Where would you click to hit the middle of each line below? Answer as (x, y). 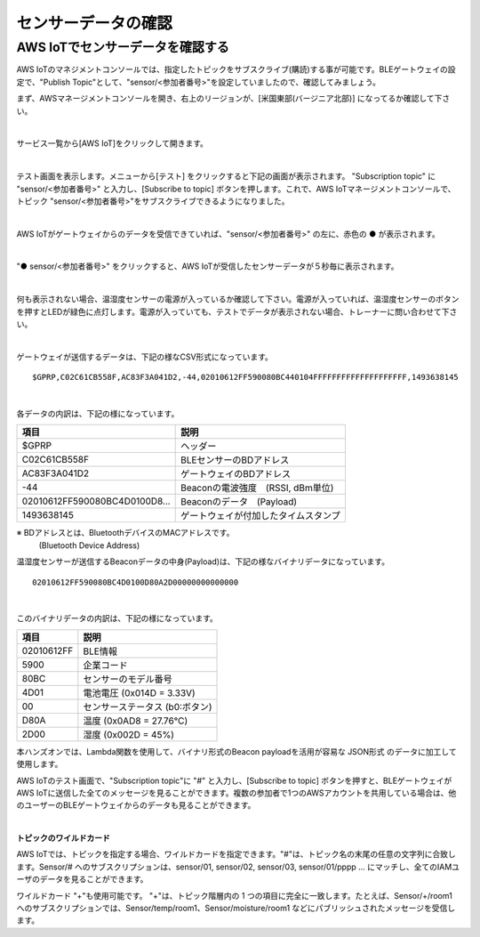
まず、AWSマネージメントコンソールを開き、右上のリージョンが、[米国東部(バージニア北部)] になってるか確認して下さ (233, 99)
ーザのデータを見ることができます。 (82, 879)
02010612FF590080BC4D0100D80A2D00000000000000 (136, 582)
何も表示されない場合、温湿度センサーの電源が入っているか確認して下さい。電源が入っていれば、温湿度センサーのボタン (238, 299)
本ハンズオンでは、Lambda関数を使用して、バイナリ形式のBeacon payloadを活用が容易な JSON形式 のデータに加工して (236, 751)
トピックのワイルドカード (63, 838)
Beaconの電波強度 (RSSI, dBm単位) (257, 488)
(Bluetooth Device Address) (89, 545)
